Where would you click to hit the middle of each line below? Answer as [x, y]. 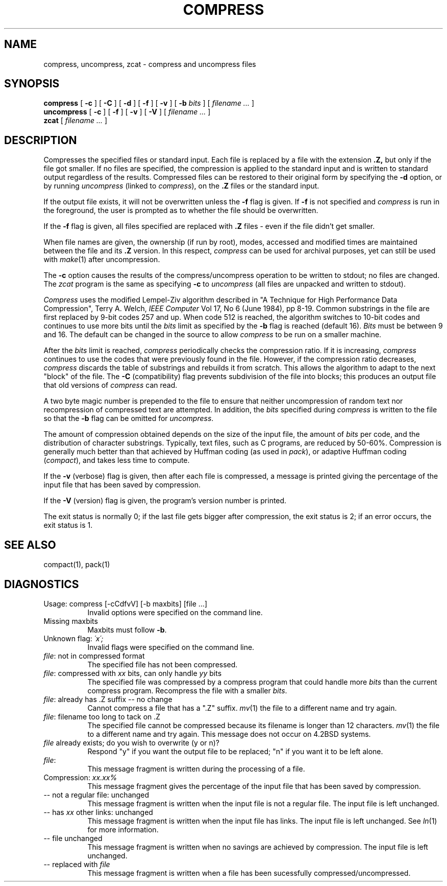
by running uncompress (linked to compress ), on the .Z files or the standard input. [181, 186]
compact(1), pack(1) [77, 565]
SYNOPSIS [32, 84]
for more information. [123, 829]
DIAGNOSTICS [42, 584]
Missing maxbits [71, 621]
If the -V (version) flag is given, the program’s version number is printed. [165, 501]
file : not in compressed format [94, 656]
